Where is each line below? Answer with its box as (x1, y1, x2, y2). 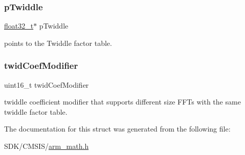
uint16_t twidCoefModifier (4, 79, 89, 90)
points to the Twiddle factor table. (4, 37, 112, 48)
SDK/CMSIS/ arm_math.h (4, 141, 89, 151)
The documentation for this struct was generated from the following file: (4, 123, 231, 134)
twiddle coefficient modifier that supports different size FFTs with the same (4, 96, 241, 107)
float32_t (4, 20, 34, 31)
